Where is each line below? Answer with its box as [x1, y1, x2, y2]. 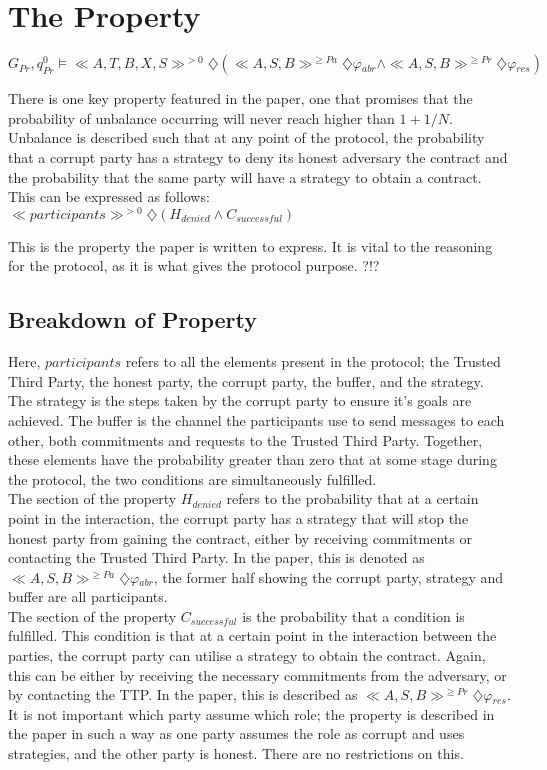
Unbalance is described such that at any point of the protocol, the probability [8, 127, 485, 148]
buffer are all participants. [8, 586, 168, 607]
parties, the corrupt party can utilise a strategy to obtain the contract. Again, [8, 645, 486, 666]
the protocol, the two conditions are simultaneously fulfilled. [8, 468, 377, 489]
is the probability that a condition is [242, 605, 465, 626]
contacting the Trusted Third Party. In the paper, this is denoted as [8, 547, 425, 568]
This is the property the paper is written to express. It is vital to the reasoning [8, 235, 493, 256]
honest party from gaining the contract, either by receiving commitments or [8, 527, 472, 548]
